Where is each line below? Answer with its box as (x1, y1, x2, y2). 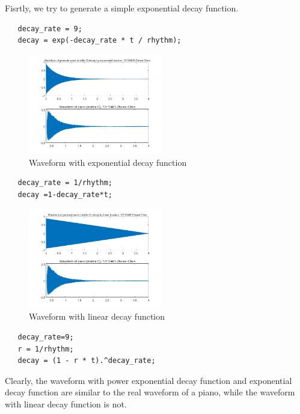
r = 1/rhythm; (17, 344, 74, 353)
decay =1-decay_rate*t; (17, 190, 112, 199)
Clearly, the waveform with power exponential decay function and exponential (5, 374, 292, 386)
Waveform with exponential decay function (29, 156, 187, 168)
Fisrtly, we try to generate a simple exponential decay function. (5, 2, 239, 14)
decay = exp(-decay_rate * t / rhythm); (17, 36, 182, 45)
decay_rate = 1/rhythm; (17, 178, 112, 187)
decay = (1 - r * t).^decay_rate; (17, 356, 156, 365)
